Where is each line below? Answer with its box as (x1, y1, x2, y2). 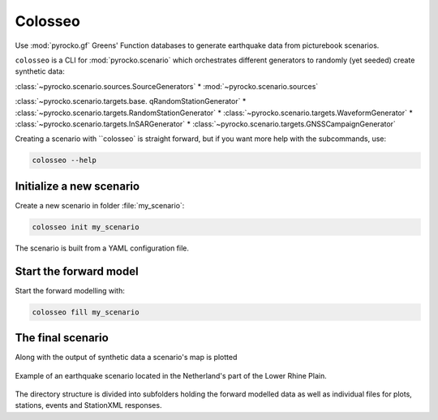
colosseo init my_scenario (32, 222, 140, 231)
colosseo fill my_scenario (32, 307, 140, 316)
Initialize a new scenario (15, 179, 140, 193)
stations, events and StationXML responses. (15, 401, 162, 410)
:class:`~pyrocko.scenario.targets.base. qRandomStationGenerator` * (15, 96, 247, 106)
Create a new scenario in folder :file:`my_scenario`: (15, 200, 185, 210)
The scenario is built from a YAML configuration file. (15, 243, 190, 253)
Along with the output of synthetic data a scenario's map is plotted (15, 353, 238, 362)
